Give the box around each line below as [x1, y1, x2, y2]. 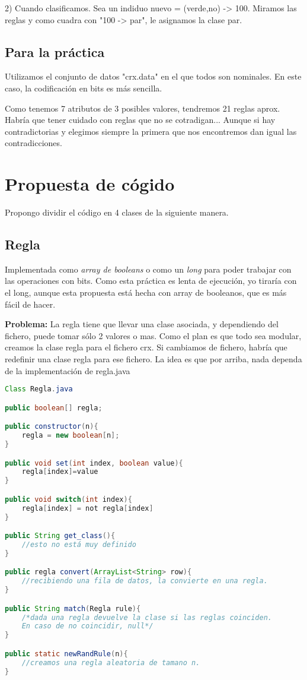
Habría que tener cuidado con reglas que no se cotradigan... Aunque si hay [5, 113, 276, 126]
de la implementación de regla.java [5, 364, 130, 377]
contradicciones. [5, 137, 62, 149]
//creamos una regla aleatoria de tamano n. [21, 658, 200, 667]
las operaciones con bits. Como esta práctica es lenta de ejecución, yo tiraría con [5, 274, 297, 287]
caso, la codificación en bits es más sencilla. [5, 81, 162, 94]
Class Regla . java [5, 385, 73, 394]
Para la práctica [5, 42, 105, 61]
